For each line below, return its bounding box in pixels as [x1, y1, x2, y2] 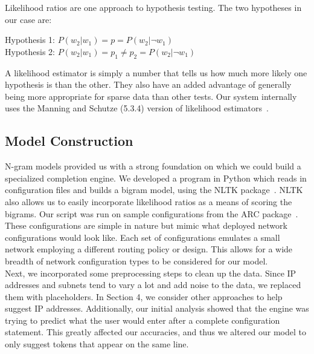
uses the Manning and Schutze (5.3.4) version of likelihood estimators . [5, 102, 269, 114]
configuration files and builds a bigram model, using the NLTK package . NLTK [5, 183, 303, 196]
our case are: [5, 13, 52, 25]
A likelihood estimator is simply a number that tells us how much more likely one [5, 66, 307, 79]
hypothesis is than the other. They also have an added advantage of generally [5, 78, 292, 91]
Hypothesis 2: [5, 45, 55, 57]
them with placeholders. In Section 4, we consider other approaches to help [5, 290, 283, 303]
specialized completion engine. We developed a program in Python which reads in [5, 171, 307, 184]
